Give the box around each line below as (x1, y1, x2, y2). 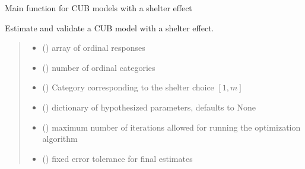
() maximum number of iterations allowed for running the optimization (42, 121, 301, 133)
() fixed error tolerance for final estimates (42, 152, 193, 164)
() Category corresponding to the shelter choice (42, 81, 214, 93)
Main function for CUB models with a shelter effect (5, 2, 192, 14)
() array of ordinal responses (42, 41, 145, 54)
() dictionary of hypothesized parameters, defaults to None (42, 100, 256, 113)
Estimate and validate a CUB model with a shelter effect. (5, 21, 214, 34)
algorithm (42, 132, 78, 145)
